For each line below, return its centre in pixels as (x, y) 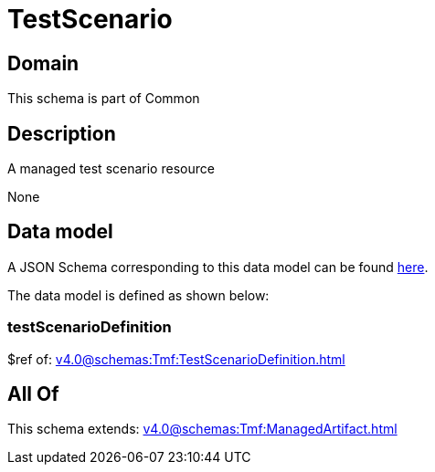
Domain (43, 63)
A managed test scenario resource (111, 169)
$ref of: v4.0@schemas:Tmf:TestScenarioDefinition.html (176, 359)
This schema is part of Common (104, 99)
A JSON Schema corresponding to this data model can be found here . (218, 267)
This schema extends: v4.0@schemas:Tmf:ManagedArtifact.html (202, 429)
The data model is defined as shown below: (138, 295)
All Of (33, 394)
